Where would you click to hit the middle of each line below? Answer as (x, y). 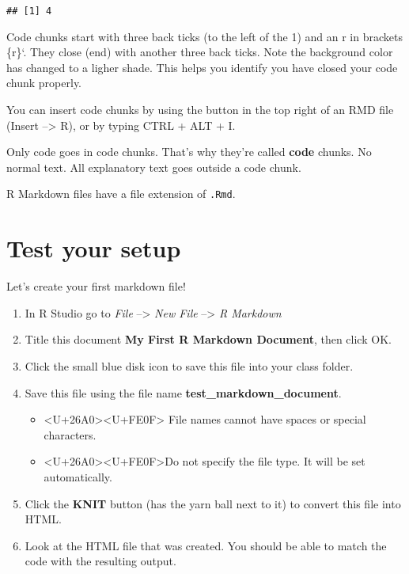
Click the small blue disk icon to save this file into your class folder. (189, 365)
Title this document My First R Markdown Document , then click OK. (208, 339)
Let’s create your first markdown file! (96, 286)
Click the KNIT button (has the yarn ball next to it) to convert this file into (213, 503)
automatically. (78, 476)
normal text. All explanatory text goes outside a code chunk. (154, 167)
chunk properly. (44, 83)
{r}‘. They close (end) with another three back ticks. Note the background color (200, 52)
